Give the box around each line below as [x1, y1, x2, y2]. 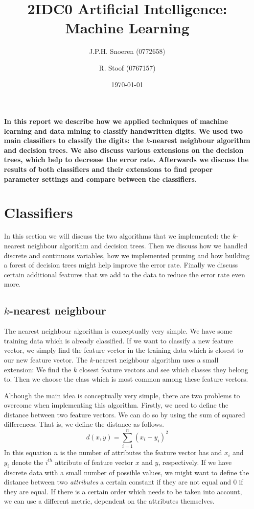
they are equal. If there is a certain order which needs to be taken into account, [4, 486, 242, 496]
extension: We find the [4, 364, 71, 374]
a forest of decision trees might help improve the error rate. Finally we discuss [4, 260, 238, 270]
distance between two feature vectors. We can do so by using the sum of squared [4, 409, 245, 419]
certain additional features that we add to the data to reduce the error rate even [4, 269, 245, 279]
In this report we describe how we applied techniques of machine [4, 116, 228, 126]
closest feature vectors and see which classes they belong [79, 364, 249, 374]
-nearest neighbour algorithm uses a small [93, 354, 219, 364]
